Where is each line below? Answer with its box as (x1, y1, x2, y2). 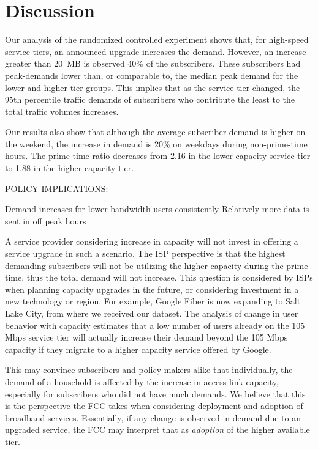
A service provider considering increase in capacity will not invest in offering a (5, 235, 298, 248)
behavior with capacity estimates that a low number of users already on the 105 (5, 319, 305, 331)
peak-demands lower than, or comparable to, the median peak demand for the (5, 68, 298, 81)
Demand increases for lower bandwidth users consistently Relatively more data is (5, 202, 309, 215)
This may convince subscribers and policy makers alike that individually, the (5, 363, 293, 376)
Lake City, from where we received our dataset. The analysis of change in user (5, 307, 298, 319)
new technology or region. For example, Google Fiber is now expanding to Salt (5, 295, 301, 308)
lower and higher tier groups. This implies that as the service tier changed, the (5, 81, 300, 94)
